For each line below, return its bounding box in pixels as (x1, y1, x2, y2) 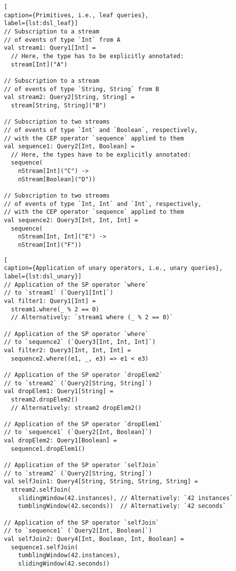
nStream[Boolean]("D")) (18, 175, 96, 183)
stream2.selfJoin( (11, 486, 71, 494)
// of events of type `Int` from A (4, 36, 121, 43)
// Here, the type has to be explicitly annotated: (11, 52, 184, 60)
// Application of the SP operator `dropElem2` (4, 371, 163, 378)
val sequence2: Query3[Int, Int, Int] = (4, 217, 138, 224)
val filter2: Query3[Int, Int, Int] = (4, 346, 131, 354)
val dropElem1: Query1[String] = (4, 388, 113, 395)
